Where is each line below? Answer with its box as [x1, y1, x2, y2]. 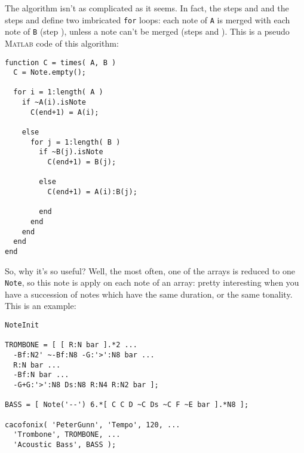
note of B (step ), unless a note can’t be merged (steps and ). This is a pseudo [5, 25, 290, 38]
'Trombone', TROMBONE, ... [13, 430, 121, 439]
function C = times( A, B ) [5, 58, 116, 67]
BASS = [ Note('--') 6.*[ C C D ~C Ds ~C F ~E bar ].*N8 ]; [5, 400, 249, 409]
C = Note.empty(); [13, 68, 87, 77]
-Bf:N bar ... [13, 371, 69, 379]
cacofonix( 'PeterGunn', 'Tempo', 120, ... [5, 420, 180, 429]
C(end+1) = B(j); [47, 158, 116, 167]
